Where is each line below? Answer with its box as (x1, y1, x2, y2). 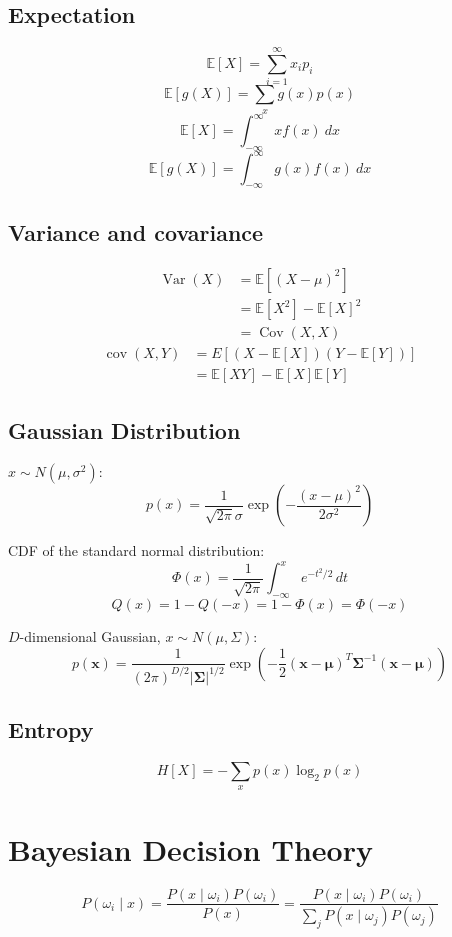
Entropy (8, 714, 94, 745)
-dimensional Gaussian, (19, 626, 161, 647)
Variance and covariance (8, 216, 264, 247)
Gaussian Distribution (8, 414, 241, 445)
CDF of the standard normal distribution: (8, 540, 265, 561)
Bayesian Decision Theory (8, 828, 373, 869)
